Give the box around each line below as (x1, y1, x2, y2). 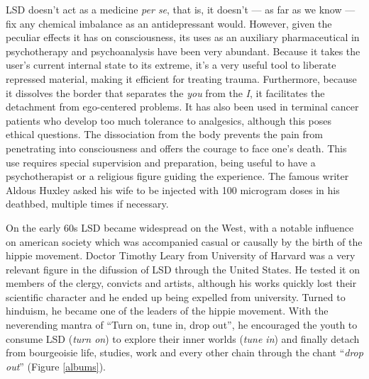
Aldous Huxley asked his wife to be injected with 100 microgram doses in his (6, 182, 340, 197)
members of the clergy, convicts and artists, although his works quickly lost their (6, 276, 357, 290)
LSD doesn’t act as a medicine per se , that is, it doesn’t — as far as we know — (6, 2, 356, 16)
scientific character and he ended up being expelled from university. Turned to (6, 289, 346, 304)
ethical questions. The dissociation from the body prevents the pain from (6, 127, 323, 142)
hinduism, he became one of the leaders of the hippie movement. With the (6, 303, 329, 318)
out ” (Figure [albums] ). (6, 358, 106, 373)
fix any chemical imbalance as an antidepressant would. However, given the (6, 16, 332, 30)
